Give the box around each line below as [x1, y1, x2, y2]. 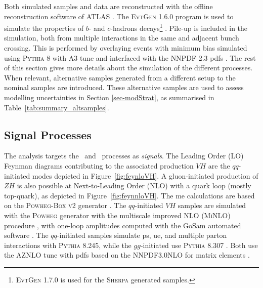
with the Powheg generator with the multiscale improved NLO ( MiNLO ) [4, 210, 231, 220]
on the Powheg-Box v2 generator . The [4, 200, 126, 211]
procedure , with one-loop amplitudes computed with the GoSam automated [4, 220, 241, 230]
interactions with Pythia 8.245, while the [4, 239, 131, 250]
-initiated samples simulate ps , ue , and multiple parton [57, 230, 227, 240]
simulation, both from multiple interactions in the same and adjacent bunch [4, 32, 239, 43]
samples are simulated [178, 200, 246, 211]
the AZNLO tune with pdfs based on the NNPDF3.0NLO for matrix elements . [4, 250, 250, 260]
